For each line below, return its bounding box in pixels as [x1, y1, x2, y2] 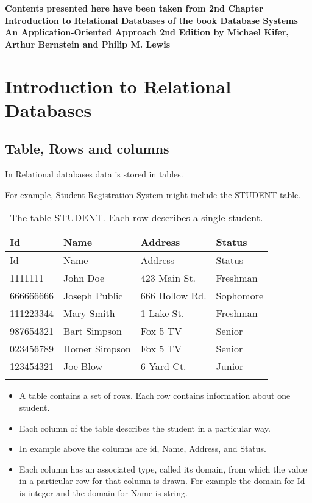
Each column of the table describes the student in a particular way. [19, 421, 271, 434]
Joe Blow [63, 359, 102, 374]
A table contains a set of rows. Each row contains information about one [19, 389, 291, 402]
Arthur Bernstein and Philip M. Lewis [5, 37, 171, 50]
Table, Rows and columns [5, 139, 169, 158]
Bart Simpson [63, 324, 122, 338]
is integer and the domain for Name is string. [19, 486, 188, 499]
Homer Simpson [63, 341, 131, 356]
